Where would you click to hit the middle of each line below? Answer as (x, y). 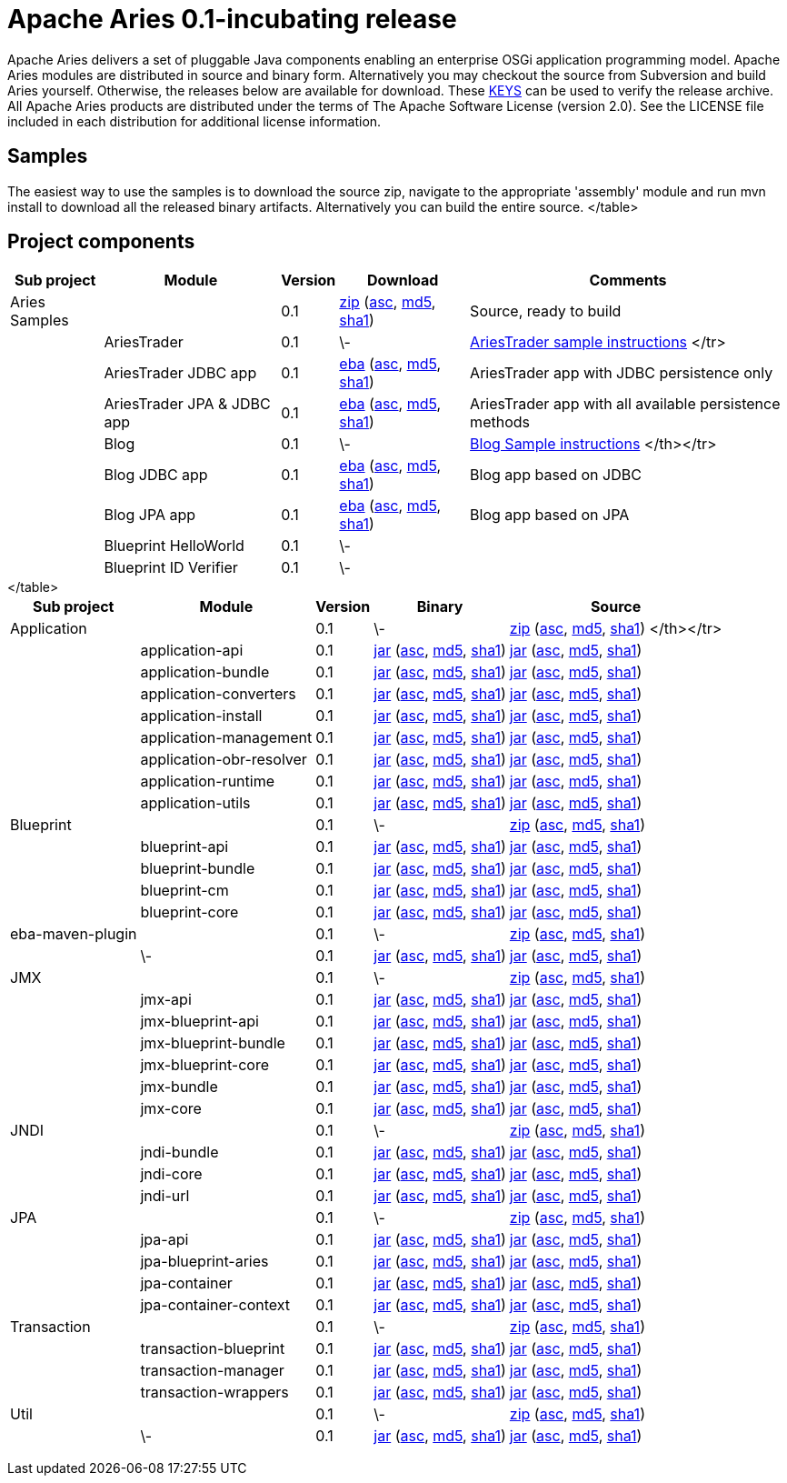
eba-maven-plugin (74, 934)
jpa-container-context (215, 1305)
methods (500, 422)
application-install (201, 716)
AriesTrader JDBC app (180, 373)
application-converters (218, 694)
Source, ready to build (546, 311)
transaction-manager (212, 1371)
